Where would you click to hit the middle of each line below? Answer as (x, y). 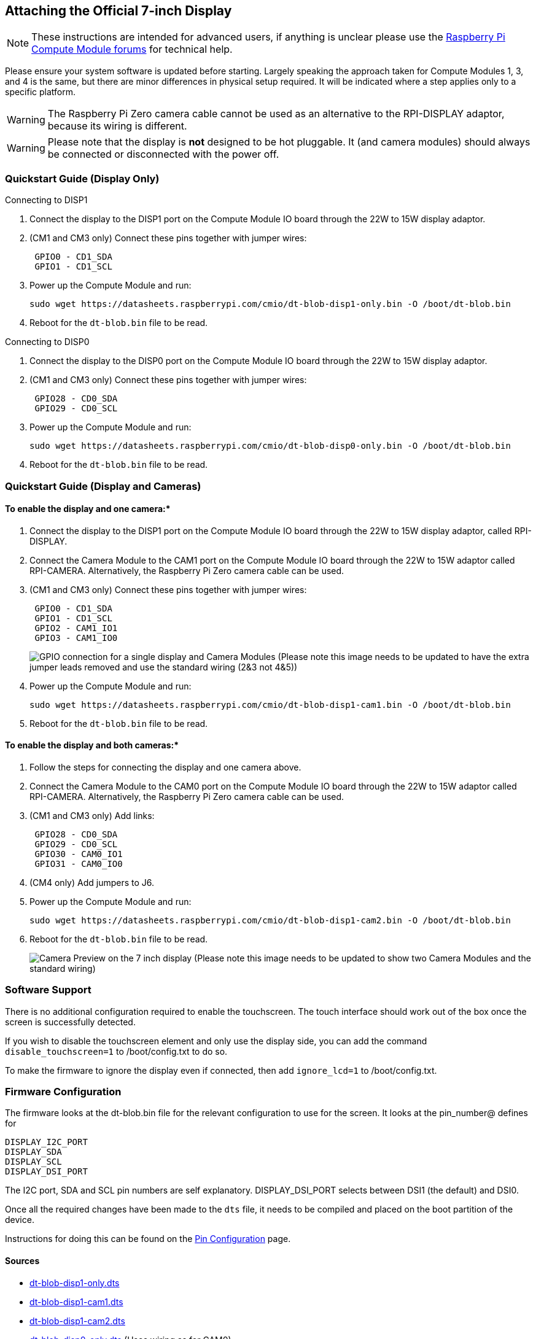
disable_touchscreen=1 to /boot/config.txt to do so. (116, 1051)
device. (20, 1220)
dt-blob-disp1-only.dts (75, 1283)
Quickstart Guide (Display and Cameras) (103, 486)
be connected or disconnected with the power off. (163, 154)
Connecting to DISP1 (46, 200)
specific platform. (41, 92)
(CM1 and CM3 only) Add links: (92, 815)
